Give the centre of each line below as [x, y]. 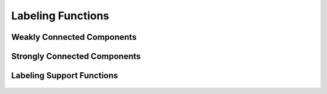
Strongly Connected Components [76, 56]
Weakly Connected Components [74, 37]
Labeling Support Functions [64, 76]
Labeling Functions [60, 16]
